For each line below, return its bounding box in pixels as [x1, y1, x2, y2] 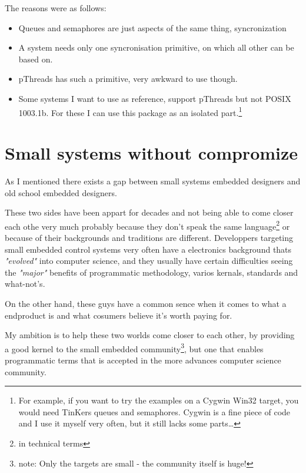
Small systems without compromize [5, 141, 298, 164]
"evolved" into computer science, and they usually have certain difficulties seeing [5, 254, 293, 267]
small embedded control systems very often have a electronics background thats [5, 243, 292, 255]
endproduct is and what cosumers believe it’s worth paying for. [5, 309, 232, 321]
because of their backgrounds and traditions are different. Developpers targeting [5, 231, 294, 243]
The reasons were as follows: [5, 2, 107, 14]
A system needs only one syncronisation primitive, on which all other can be [18, 41, 294, 54]
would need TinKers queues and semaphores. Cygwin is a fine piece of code [18, 405, 291, 418]
